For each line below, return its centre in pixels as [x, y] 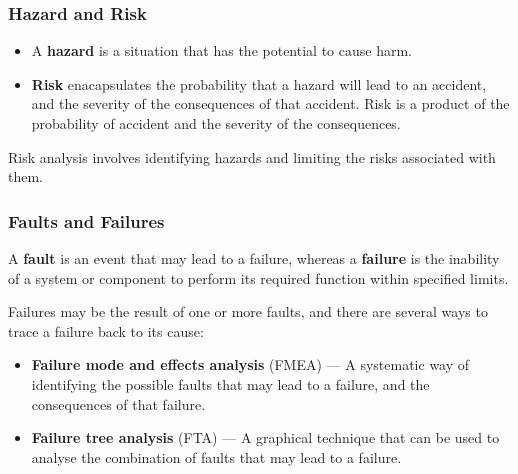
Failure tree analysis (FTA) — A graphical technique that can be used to [265, 437]
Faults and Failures [86, 220]
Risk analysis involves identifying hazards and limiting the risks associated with [252, 156]
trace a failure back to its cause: [106, 330]
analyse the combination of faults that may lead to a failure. [216, 456]
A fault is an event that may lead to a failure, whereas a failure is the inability [254, 258]
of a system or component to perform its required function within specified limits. [258, 277]
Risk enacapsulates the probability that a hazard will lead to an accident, [259, 83]
